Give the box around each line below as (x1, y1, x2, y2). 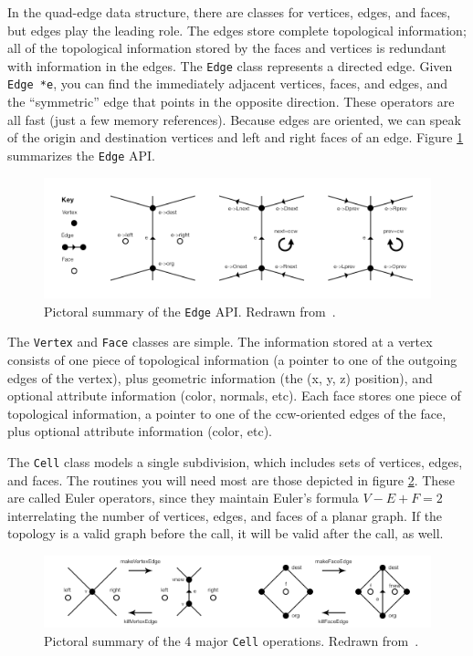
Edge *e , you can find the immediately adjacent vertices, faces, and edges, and (7, 74, 448, 93)
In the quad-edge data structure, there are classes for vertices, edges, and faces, (7, 3, 451, 21)
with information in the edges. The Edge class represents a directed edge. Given (7, 56, 453, 75)
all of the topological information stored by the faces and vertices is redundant (7, 38, 447, 57)
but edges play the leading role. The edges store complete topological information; (7, 20, 467, 39)
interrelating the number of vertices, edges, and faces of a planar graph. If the (7, 505, 443, 525)
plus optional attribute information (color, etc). (7, 422, 272, 441)
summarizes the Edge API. (7, 145, 156, 164)
